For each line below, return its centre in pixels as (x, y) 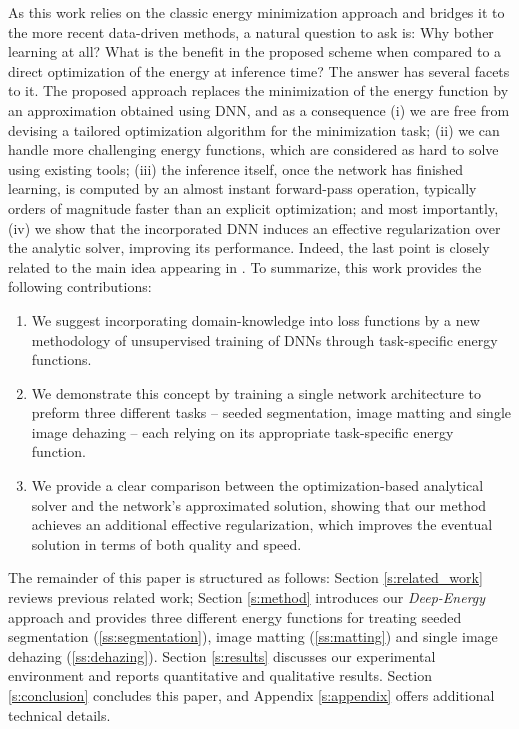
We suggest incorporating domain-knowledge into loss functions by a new (255, 319)
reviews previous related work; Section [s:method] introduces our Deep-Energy (247, 597)
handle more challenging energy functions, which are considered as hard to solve (253, 149)
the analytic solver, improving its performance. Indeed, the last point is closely (249, 247)
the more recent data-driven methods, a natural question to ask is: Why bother (251, 31)
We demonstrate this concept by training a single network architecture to (256, 392)
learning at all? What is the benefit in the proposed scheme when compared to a (255, 51)
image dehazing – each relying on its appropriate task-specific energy (242, 431)
